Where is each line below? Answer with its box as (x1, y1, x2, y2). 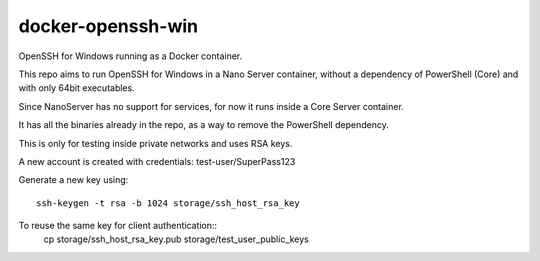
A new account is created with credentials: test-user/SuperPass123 (18, 155, 296, 167)
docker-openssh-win (18, 15, 199, 37)
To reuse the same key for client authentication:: (18, 220, 218, 232)
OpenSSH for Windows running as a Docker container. (18, 50, 243, 62)
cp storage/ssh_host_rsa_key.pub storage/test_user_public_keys (43, 233, 309, 245)
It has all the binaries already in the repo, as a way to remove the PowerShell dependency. (18, 119, 389, 131)
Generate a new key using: (18, 174, 129, 186)
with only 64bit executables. (18, 82, 135, 94)
